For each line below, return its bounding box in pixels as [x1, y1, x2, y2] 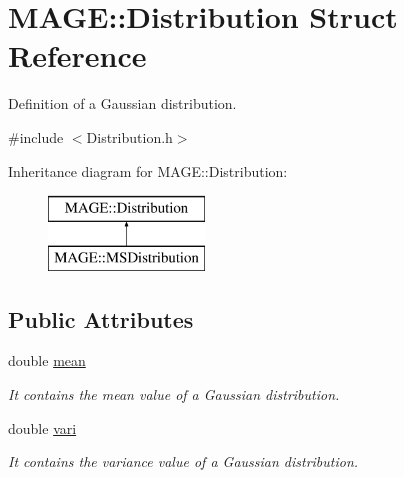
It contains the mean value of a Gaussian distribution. [8, 384, 340, 405]
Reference [8, 35, 147, 76]
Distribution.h [86, 126, 173, 147]
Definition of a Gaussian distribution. [8, 93, 237, 114]
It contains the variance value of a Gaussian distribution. [8, 451, 359, 472]
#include [8, 126, 64, 147]
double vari [8, 417, 77, 438]
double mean [8, 350, 86, 371]
